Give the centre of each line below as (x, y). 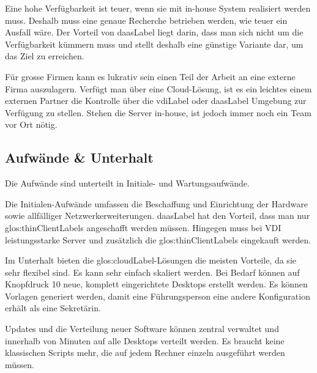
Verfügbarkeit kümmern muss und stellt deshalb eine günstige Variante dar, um (154, 44)
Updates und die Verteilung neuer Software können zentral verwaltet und (142, 329)
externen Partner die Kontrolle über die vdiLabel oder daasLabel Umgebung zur (156, 101)
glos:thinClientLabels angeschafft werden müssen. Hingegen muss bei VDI (143, 227)
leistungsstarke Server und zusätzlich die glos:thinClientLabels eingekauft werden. (158, 239)
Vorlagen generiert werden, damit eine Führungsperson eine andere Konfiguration (158, 296)
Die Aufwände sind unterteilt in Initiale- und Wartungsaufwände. (127, 183)
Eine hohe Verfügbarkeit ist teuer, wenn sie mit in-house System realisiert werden (158, 8)
